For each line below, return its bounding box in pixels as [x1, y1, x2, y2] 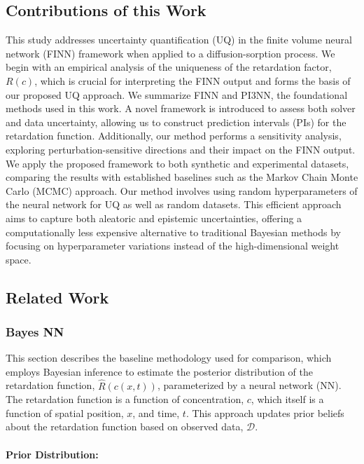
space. [6, 252, 31, 266]
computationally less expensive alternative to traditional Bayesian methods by [6, 224, 341, 239]
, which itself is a [251, 392, 324, 407]
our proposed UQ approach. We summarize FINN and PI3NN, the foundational [6, 87, 348, 102]
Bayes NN [6, 323, 64, 340]
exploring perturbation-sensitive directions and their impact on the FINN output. [6, 142, 356, 156]
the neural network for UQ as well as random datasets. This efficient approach [6, 197, 342, 212]
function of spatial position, [6, 405, 124, 420]
